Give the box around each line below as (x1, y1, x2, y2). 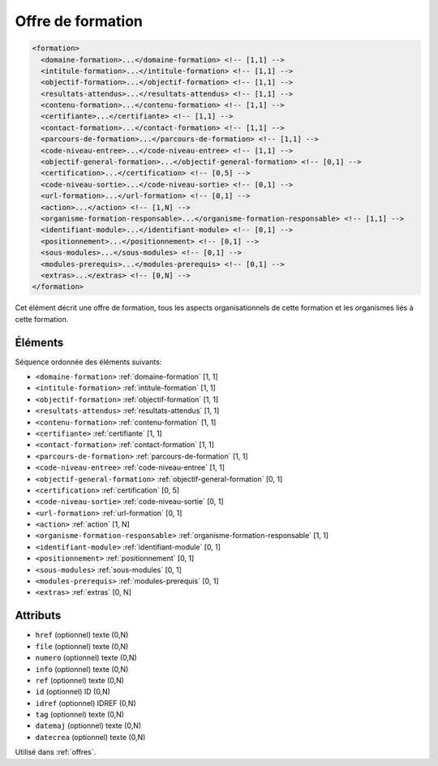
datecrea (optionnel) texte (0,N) (35, 732, 146, 742)
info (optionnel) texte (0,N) (35, 664, 129, 673)
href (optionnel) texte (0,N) (35, 630, 129, 640)
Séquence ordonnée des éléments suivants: (15, 357, 162, 367)
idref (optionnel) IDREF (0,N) (35, 698, 137, 708)
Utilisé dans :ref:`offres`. (15, 747, 97, 757)
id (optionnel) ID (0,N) (35, 686, 111, 697)
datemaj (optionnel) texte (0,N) (35, 721, 142, 730)
